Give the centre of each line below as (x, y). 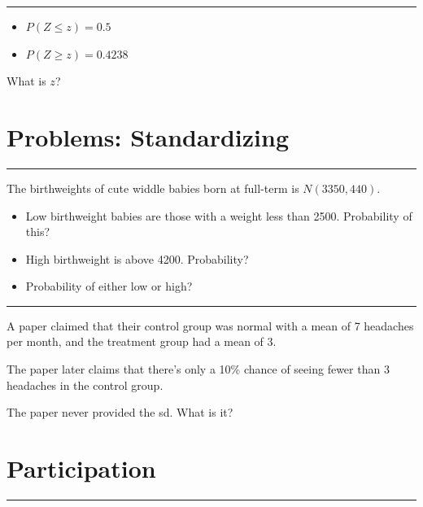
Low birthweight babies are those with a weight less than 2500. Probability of (219, 215)
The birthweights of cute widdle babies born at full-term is (153, 188)
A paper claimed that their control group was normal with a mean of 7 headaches (210, 325)
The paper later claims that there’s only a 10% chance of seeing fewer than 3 (198, 369)
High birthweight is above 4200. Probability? (137, 258)
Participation (81, 468)
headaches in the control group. (85, 385)
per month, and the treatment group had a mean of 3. (142, 341)
